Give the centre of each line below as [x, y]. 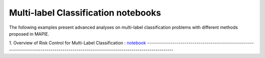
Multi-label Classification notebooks [85, 13]
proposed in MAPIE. [29, 34]
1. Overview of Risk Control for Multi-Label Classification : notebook [78, 43]
